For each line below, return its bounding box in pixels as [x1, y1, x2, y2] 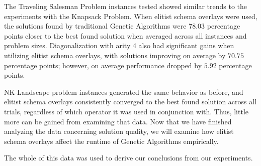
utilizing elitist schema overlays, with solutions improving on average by [4, 50, 226, 60]
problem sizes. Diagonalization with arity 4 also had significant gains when [4, 40, 234, 51]
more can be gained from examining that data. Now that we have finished [4, 116, 232, 126]
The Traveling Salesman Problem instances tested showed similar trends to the [4, 1, 247, 11]
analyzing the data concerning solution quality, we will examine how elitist [4, 126, 234, 136]
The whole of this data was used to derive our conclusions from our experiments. [4, 152, 253, 163]
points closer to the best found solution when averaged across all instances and [4, 30, 247, 41]
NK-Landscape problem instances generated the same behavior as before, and [4, 86, 243, 97]
